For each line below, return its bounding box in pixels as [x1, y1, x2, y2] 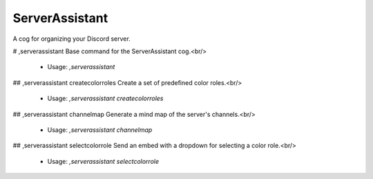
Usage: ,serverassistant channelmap [47, 125, 153, 134]
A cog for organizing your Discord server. [12, 35, 131, 43]
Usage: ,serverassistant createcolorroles [47, 94, 164, 103]
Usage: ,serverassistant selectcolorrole [47, 157, 159, 165]
